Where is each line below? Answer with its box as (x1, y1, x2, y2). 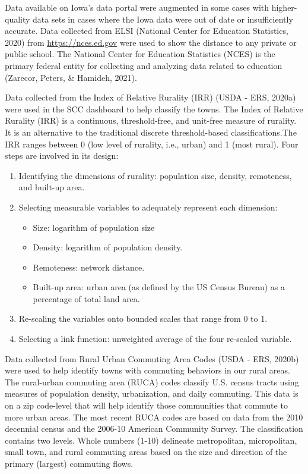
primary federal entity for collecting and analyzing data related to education (5, 59, 282, 71)
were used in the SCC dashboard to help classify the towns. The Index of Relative (5, 102, 303, 115)
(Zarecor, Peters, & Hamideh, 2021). (5, 71, 137, 83)
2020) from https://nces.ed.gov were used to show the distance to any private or (5, 36, 297, 48)
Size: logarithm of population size (33, 221, 155, 233)
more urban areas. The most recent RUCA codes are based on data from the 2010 (5, 410, 303, 423)
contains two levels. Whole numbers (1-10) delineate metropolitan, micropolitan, (5, 434, 297, 446)
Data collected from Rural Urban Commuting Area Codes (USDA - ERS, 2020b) (5, 352, 299, 365)
